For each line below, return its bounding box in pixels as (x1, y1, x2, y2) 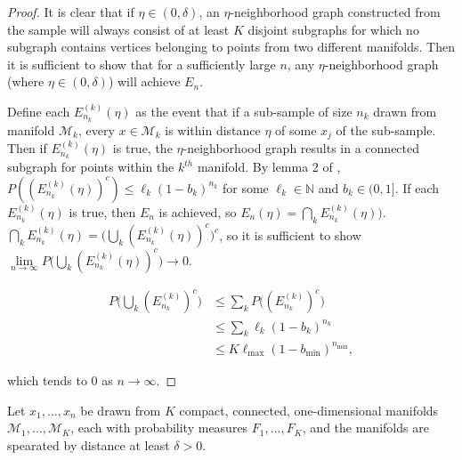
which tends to (7, 370, 87, 389)
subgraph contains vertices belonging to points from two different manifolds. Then (7, 37, 456, 56)
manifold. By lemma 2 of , (197, 157, 341, 176)
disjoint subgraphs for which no (247, 20, 419, 38)
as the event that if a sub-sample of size (135, 101, 353, 120)
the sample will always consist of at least (7, 20, 230, 38)
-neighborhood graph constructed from (230, 3, 441, 20)
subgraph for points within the (7, 157, 174, 176)
